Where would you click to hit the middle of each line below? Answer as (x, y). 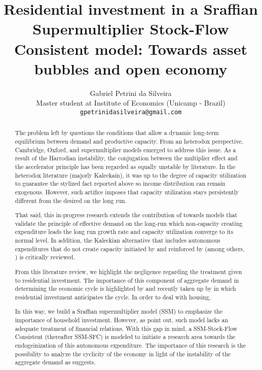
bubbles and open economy (131, 68)
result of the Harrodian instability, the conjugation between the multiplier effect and (126, 158)
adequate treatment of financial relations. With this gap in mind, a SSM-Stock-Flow (126, 328)
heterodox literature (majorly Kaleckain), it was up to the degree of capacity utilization (130, 175)
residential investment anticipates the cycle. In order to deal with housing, (113, 297)
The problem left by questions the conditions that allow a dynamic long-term (117, 133)
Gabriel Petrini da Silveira (131, 93)
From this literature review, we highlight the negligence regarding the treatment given (128, 271)
